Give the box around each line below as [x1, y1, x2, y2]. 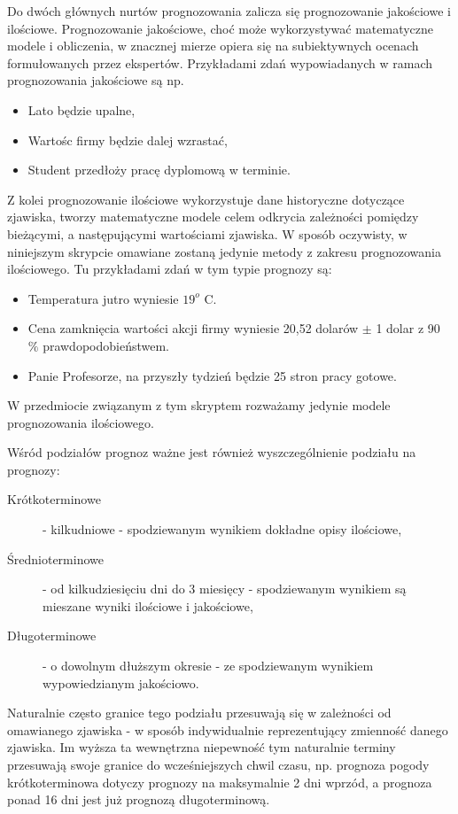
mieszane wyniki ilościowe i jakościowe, [43, 596, 253, 615]
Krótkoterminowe [7, 490, 101, 508]
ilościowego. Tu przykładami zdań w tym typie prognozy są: [7, 260, 332, 278]
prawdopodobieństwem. [43, 336, 169, 354]
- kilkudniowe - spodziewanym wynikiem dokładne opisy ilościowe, [43, 520, 402, 539]
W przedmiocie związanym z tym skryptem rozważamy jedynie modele [7, 396, 391, 415]
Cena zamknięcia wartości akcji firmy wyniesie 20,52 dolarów [27, 319, 359, 337]
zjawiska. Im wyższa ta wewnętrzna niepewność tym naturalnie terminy [7, 738, 396, 756]
